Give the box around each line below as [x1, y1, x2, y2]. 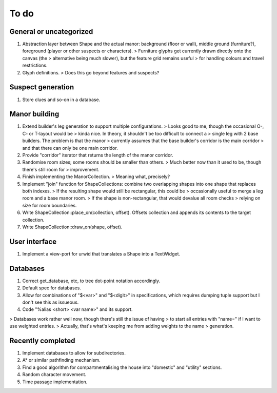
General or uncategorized [9, 27, 93, 36]
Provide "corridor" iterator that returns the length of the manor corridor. [22, 152, 173, 158]
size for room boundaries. [22, 202, 77, 208]
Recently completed [9, 336, 75, 345]
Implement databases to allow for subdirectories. [22, 349, 126, 356]
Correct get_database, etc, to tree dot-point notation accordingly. [22, 278, 161, 284]
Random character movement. [22, 371, 87, 378]
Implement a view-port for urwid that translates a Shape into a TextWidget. [22, 250, 181, 257]
